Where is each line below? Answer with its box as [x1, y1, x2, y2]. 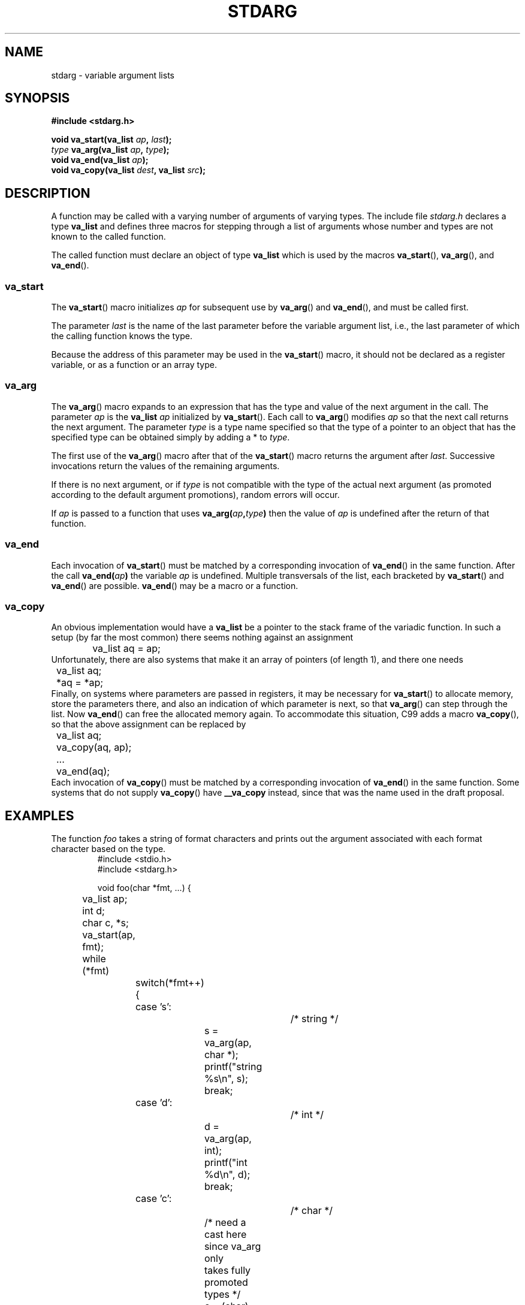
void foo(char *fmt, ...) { [97, 883, 191, 893]
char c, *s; [82, 917, 129, 929]
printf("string [204, 1061, 262, 1073]
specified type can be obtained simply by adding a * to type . [51, 431, 290, 442]
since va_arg [204, 1240, 261, 1253]
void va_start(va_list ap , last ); [51, 134, 172, 145]
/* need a [204, 1216, 246, 1229]
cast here [204, 1228, 247, 1241]
